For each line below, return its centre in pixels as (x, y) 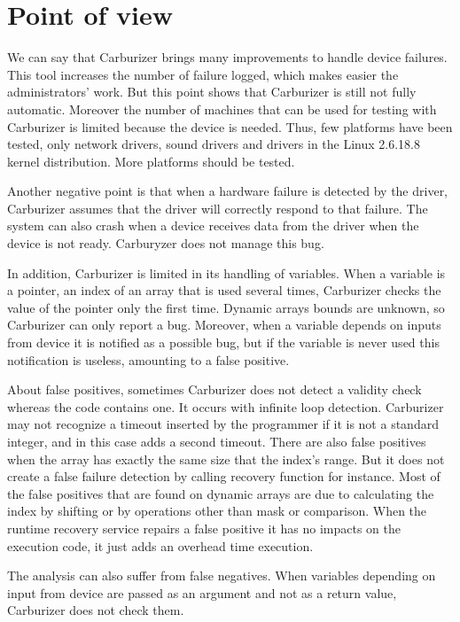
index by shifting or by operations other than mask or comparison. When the (217, 511)
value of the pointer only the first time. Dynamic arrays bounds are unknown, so (226, 307)
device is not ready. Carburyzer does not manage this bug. (166, 243)
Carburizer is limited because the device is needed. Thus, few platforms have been (230, 126)
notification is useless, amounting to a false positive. (148, 359)
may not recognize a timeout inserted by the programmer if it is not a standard (223, 424)
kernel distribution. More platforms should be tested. (151, 161)
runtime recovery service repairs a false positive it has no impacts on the (204, 528)
